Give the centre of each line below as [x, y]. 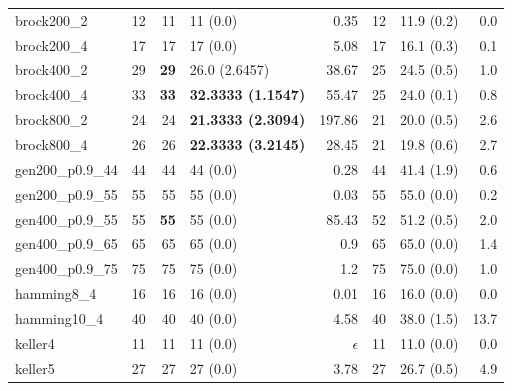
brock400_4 [51, 94]
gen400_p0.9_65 [66, 243]
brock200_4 [51, 44]
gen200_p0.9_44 [66, 168]
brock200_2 [51, 19]
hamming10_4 [59, 317]
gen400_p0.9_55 [66, 218]
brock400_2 [51, 69]
